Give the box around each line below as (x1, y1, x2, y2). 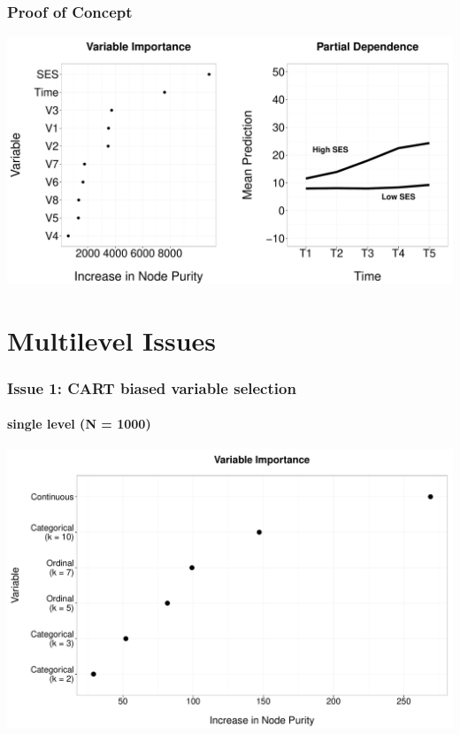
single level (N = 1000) (7, 414, 151, 433)
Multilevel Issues (7, 321, 217, 358)
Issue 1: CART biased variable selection (7, 376, 296, 398)
